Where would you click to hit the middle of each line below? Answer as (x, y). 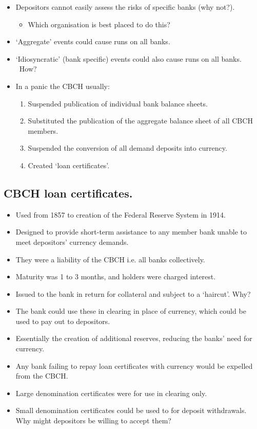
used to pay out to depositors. (63, 321)
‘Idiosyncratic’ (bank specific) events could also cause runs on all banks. (128, 58)
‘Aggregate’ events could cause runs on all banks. (93, 41)
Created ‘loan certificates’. (69, 165)
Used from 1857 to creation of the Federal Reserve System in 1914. (121, 214)
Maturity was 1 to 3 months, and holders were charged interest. (116, 276)
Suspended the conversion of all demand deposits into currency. (127, 148)
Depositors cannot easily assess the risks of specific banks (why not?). (125, 7)
